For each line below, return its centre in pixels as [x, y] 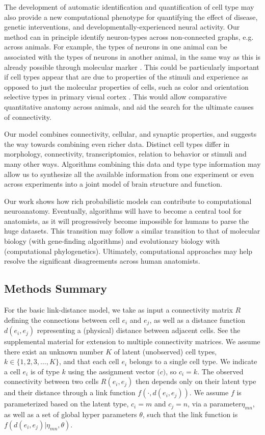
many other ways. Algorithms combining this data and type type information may [132, 163]
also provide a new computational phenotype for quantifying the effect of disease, [131, 17]
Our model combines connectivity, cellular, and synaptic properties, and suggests [130, 134]
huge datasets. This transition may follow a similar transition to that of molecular [132, 231]
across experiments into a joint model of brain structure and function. [113, 184]
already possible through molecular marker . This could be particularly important [132, 67]
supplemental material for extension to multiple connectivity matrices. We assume [132, 341]
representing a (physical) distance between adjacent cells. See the [139, 330]
